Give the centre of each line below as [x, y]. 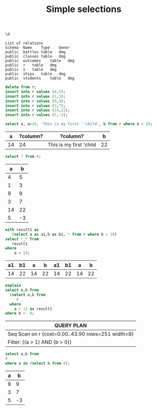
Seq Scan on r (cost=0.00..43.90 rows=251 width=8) [71, 334]
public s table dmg [31, 70]
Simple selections [84, 9]
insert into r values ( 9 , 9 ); [35, 101]
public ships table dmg [35, 74]
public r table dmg [31, 65]
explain [13, 286]
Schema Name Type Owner [38, 48]
